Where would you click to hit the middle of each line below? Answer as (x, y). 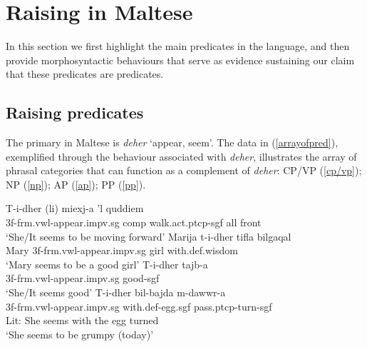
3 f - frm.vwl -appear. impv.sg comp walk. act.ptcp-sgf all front (134, 222)
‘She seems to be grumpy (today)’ (80, 334)
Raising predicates (75, 112)
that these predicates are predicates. (85, 74)
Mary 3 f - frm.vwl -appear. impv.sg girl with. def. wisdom (122, 250)
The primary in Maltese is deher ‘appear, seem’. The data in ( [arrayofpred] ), (172, 142)
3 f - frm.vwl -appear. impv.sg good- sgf (83, 278)
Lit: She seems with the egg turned (82, 320)
